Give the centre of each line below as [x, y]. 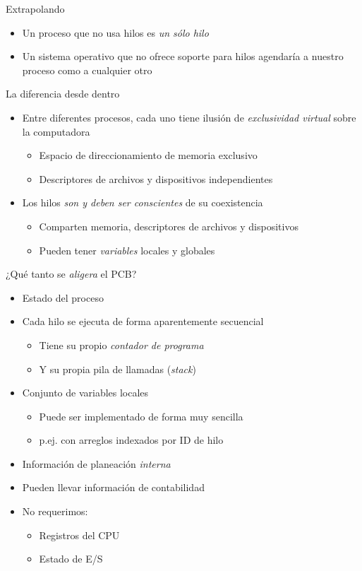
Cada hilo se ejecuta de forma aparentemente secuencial [143, 321]
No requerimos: [55, 511]
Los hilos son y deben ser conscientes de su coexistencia [143, 202]
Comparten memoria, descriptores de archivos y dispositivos [169, 226]
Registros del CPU [79, 535]
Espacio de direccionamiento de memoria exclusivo [148, 155]
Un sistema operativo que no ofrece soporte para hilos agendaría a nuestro [183, 56]
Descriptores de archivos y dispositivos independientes [156, 178]
